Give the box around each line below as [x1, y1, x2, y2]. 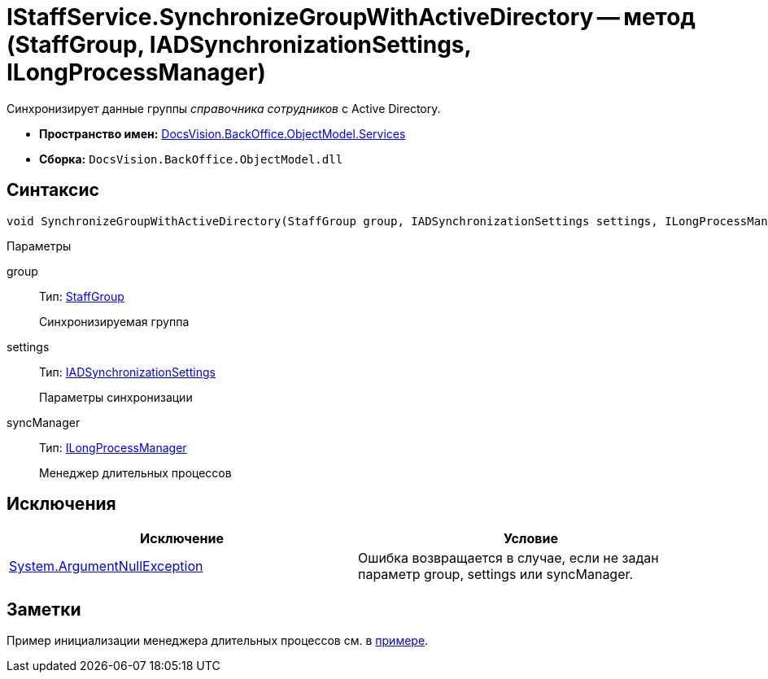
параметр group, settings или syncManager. [358, 566, 634, 583]
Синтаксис [7, 180, 99, 201]
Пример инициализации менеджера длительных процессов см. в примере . [7, 633, 429, 648]
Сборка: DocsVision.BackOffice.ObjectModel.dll [39, 151, 343, 166]
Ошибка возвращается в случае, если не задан [358, 550, 659, 567]
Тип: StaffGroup [39, 289, 124, 303]
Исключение [140, 530, 224, 547]
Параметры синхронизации [39, 390, 193, 404]
